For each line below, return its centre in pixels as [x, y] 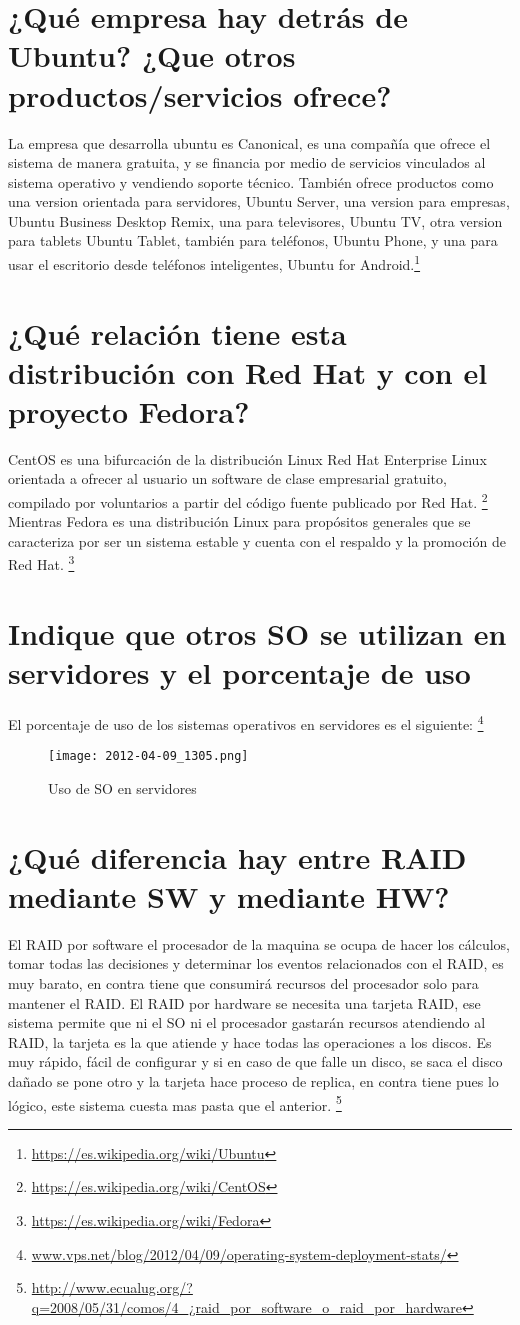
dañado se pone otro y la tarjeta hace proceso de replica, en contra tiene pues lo [253, 1080]
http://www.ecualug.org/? [112, 1287]
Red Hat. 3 [41, 563]
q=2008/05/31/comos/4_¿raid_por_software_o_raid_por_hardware [246, 1306]
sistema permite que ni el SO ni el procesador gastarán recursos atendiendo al [247, 1022]
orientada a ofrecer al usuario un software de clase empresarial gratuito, [227, 478]
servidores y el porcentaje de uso [239, 672]
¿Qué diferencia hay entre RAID [237, 856]
